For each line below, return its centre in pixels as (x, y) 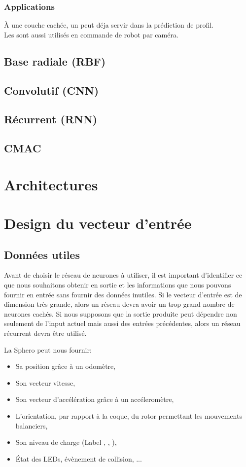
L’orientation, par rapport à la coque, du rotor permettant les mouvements (129, 416)
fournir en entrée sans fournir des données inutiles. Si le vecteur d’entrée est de (123, 294)
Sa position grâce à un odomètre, (66, 366)
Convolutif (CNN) (52, 90)
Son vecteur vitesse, (45, 382)
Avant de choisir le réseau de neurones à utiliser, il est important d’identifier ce (123, 275)
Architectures (51, 184)
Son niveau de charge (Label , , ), (66, 442)
